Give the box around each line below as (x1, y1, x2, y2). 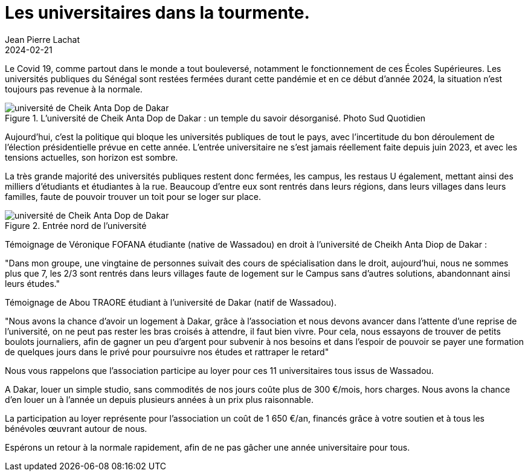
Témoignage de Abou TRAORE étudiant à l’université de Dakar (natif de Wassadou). (5, 297, 336, 307)
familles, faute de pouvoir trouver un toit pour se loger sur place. (5, 191, 261, 202)
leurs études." (5, 278, 60, 289)
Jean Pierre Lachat (5, 34, 80, 45)
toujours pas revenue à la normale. (5, 83, 143, 94)
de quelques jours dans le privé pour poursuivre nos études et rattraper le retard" (5, 346, 329, 357)
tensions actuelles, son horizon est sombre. (5, 152, 178, 162)
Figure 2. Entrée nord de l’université (5, 220, 147, 231)
